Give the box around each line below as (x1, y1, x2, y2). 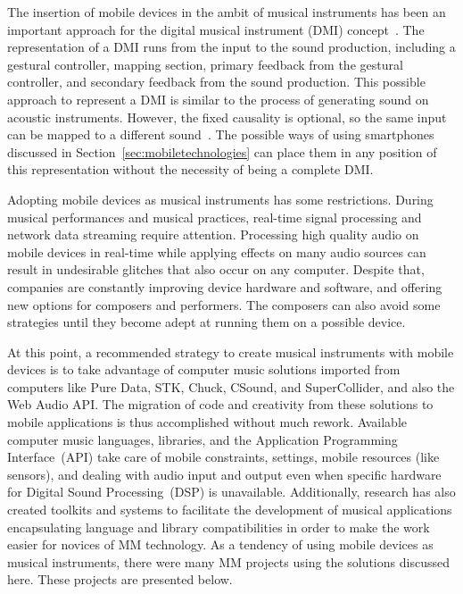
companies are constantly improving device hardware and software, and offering (7, 277, 442, 296)
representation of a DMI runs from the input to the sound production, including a (7, 38, 456, 56)
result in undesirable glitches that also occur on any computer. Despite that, (7, 260, 425, 279)
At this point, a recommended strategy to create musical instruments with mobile (7, 342, 454, 361)
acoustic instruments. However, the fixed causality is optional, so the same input (7, 107, 447, 126)
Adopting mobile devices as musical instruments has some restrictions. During (7, 189, 434, 208)
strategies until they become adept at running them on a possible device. (7, 313, 406, 331)
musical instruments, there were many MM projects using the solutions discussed (7, 552, 450, 571)
